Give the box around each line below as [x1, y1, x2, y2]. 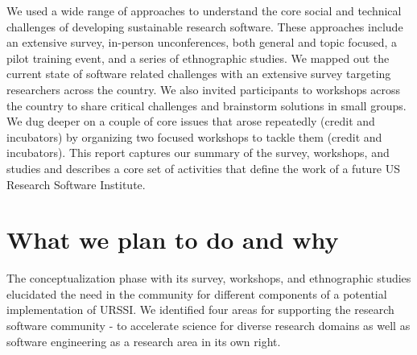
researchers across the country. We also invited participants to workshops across [6, 80, 401, 97]
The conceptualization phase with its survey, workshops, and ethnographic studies [6, 270, 411, 287]
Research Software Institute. [6, 175, 146, 192]
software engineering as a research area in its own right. [6, 332, 281, 349]
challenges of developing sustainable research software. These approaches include [6, 18, 403, 35]
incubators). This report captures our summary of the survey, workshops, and [6, 144, 390, 161]
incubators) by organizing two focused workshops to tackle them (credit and [6, 128, 382, 145]
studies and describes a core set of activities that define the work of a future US [6, 159, 401, 176]
